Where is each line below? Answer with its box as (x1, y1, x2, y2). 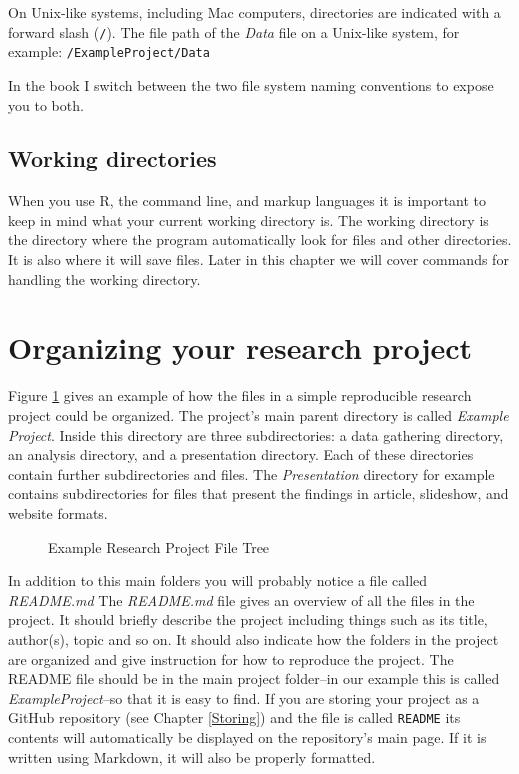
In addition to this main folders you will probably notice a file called (8, 570, 428, 591)
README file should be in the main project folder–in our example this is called (8, 668, 500, 689)
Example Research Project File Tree (48, 536, 270, 557)
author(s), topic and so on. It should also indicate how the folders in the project (8, 628, 499, 649)
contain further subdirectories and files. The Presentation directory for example (8, 463, 495, 484)
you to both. (8, 94, 84, 115)
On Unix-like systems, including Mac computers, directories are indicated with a (8, 2, 501, 22)
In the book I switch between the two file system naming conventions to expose (8, 74, 494, 95)
